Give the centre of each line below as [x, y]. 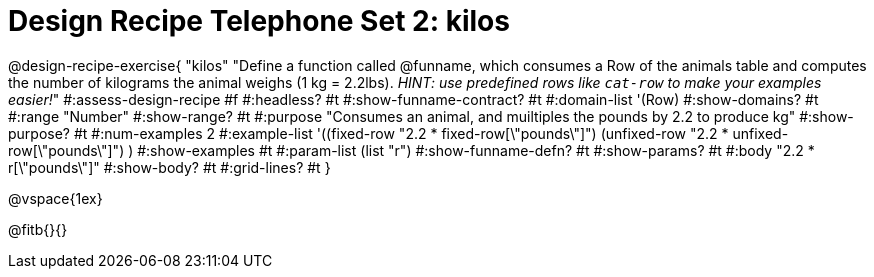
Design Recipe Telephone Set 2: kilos [259, 21]
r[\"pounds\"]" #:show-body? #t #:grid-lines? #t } [169, 167]
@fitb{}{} [38, 229]
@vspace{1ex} [55, 198]
